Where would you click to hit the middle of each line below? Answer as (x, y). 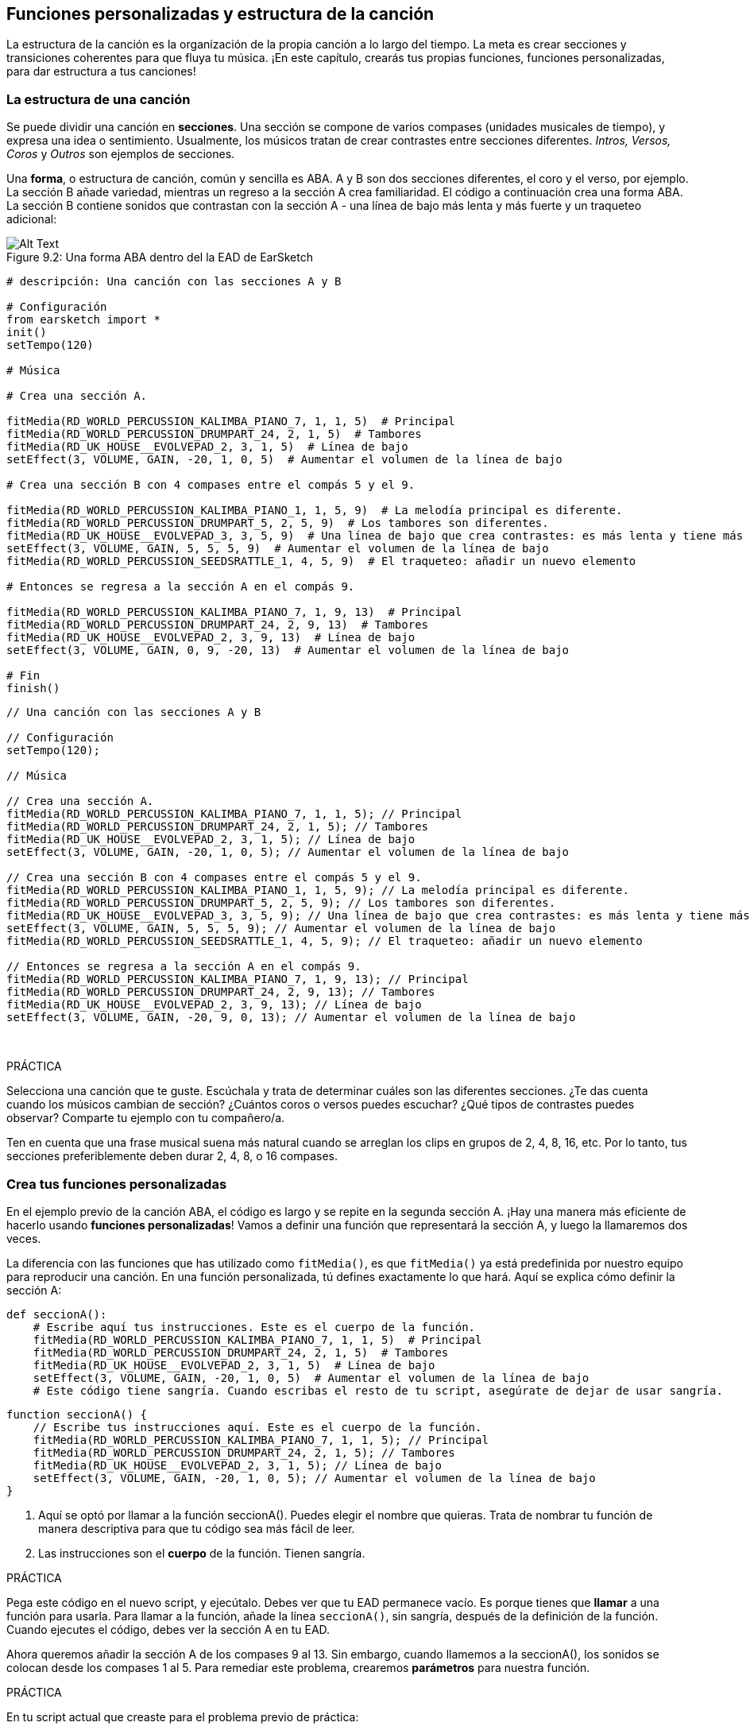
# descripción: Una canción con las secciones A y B (174, 282)
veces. (24, 1238)
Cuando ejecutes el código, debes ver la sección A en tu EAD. (168, 1629)
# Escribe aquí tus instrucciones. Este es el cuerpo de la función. (254, 1327)
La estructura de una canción (99, 99)
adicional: (32, 219)
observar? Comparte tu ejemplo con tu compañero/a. (146, 1118)
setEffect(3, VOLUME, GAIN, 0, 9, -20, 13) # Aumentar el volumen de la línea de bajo (288, 650)
